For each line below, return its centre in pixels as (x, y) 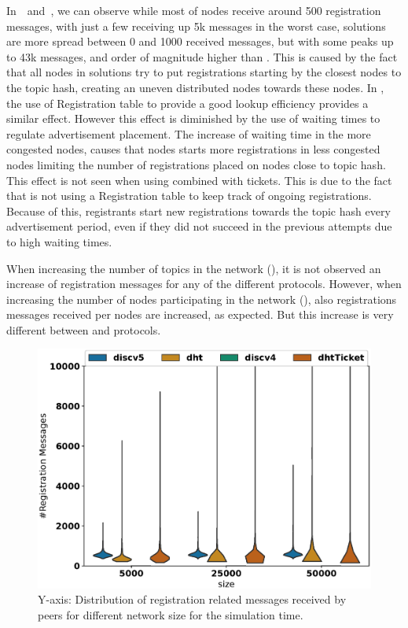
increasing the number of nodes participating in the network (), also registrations (202, 299)
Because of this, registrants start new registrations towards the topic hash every (198, 211)
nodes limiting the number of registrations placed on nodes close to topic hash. (196, 164)
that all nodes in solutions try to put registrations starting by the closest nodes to (204, 72)
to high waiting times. (59, 241)
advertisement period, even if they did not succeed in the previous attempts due (199, 226)
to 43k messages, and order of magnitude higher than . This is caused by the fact (202, 56)
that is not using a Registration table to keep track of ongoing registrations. (189, 196)
